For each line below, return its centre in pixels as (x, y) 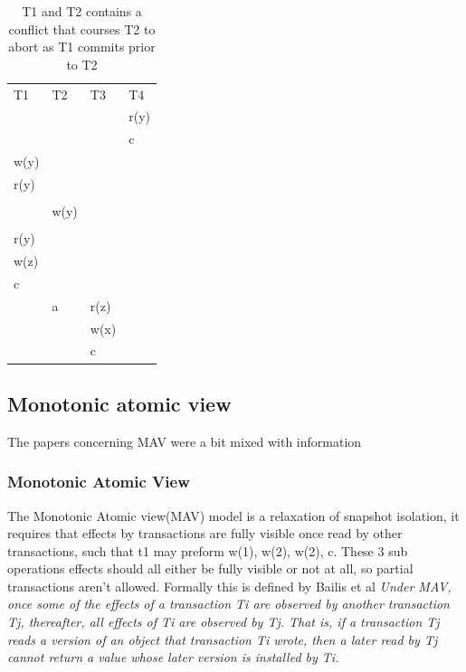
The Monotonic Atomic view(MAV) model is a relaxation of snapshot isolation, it (233, 515)
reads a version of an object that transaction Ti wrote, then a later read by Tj (223, 639)
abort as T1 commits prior (82, 47)
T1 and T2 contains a (82, 11)
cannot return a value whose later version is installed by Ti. (173, 657)
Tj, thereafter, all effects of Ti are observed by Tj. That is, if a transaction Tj (223, 622)
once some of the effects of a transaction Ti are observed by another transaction (228, 604)
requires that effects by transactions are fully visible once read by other (205, 533)
